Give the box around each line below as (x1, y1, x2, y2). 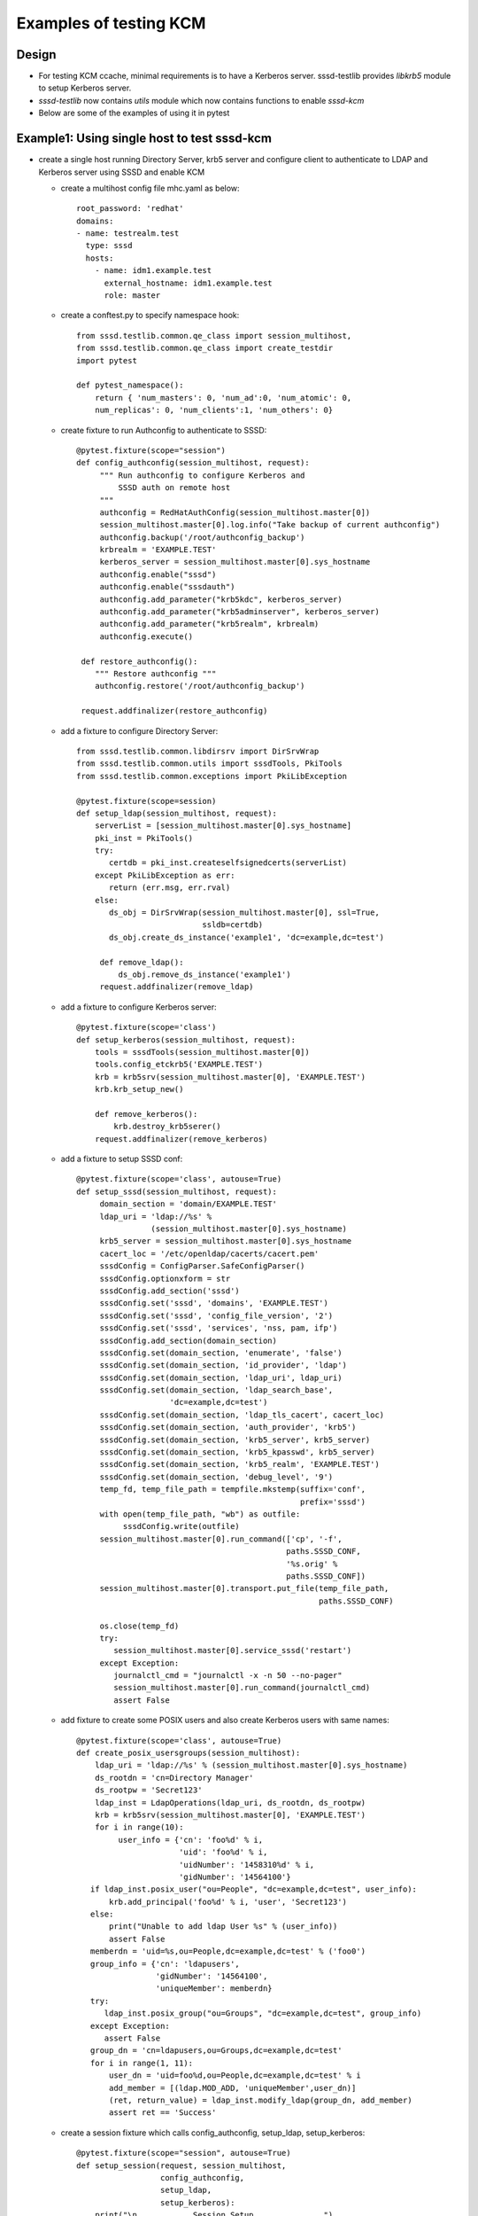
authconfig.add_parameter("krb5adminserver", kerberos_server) (99, 607, 380, 617)
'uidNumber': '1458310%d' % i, (178, 1860, 314, 1869)
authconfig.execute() (99, 631, 194, 642)
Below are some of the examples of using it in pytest (38, 107, 230, 119)
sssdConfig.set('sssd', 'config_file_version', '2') (99, 1310, 334, 1321)
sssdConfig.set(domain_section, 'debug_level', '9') (99, 1471, 334, 1482)
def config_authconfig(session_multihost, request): (76, 457, 310, 468)
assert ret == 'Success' (109, 2108, 217, 2118)
